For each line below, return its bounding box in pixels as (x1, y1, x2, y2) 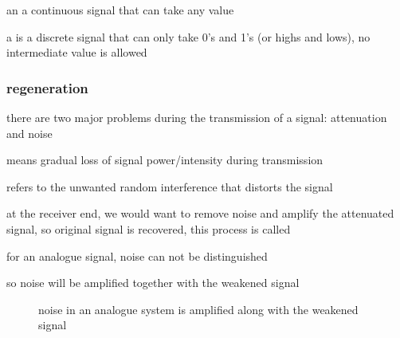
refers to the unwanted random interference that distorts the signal (6, 178, 333, 195)
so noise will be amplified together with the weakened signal (6, 274, 300, 291)
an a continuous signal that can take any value (6, 2, 234, 18)
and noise (6, 124, 53, 141)
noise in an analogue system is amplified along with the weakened (38, 301, 359, 317)
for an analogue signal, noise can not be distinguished (6, 247, 268, 264)
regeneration (6, 77, 88, 97)
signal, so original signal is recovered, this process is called (6, 220, 291, 237)
